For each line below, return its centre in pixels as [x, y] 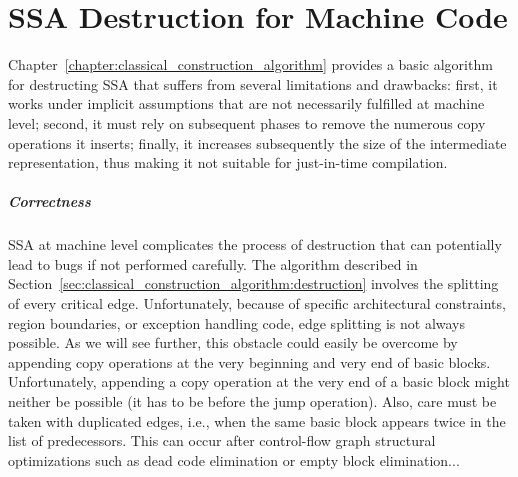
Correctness [49, 201]
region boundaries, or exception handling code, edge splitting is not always [237, 322]
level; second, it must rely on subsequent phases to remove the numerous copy [247, 122]
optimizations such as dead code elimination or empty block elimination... [234, 459]
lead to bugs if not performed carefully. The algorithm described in [213, 263]
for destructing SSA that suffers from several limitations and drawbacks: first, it [253, 83]
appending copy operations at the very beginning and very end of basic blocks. [249, 361]
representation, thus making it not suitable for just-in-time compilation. [228, 162]
